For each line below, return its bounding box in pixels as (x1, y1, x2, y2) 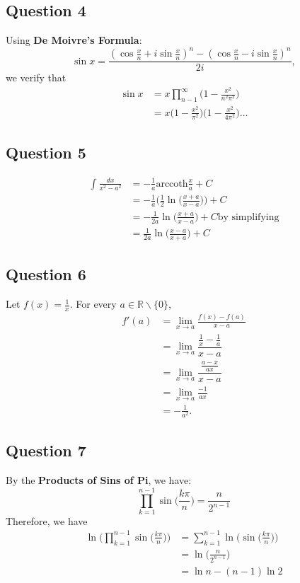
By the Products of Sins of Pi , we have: (6, 473, 192, 487)
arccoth (156, 178, 188, 189)
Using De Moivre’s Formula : (6, 33, 142, 47)
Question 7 (6, 439, 86, 461)
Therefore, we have (6, 513, 88, 528)
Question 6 (6, 263, 86, 285)
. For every (69, 296, 117, 311)
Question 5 (6, 142, 86, 163)
